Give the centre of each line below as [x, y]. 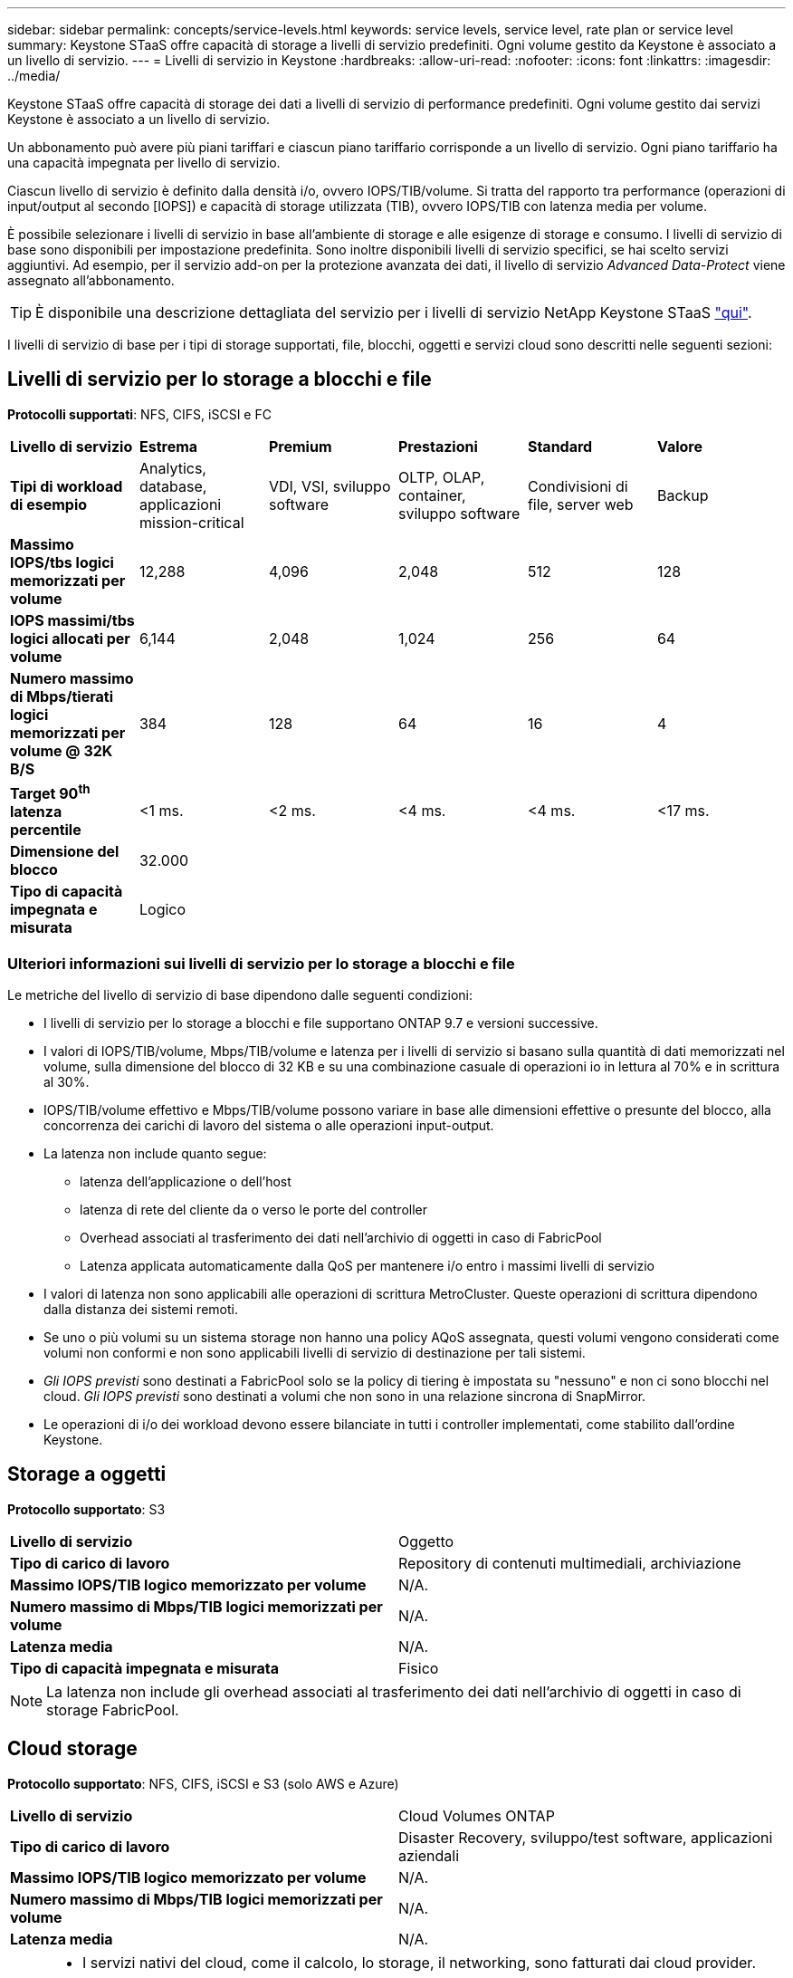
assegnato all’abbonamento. [91, 280]
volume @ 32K [62, 750]
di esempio [49, 504]
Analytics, [172, 468]
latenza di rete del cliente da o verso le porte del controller [254, 1209]
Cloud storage [72, 1749]
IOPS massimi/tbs [72, 620]
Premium [300, 446]
